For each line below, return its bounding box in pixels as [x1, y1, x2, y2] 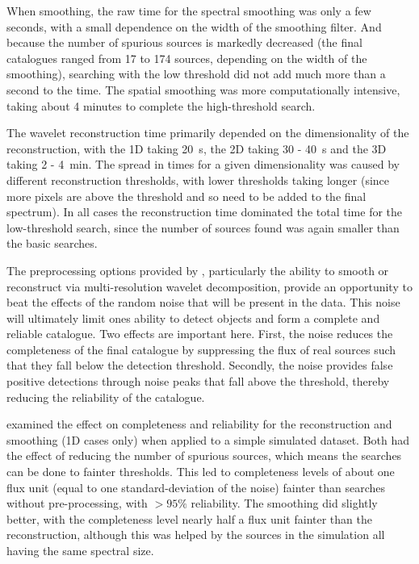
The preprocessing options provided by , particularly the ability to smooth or [6, 261, 389, 278]
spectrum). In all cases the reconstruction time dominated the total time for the [6, 203, 403, 220]
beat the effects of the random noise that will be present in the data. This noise [6, 294, 400, 311]
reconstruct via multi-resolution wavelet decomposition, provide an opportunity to [6, 278, 413, 295]
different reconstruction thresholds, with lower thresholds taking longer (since [6, 171, 390, 188]
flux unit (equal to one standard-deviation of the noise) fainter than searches [6, 478, 386, 495]
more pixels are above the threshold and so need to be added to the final [6, 187, 367, 204]
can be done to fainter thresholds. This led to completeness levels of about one [6, 463, 395, 480]
